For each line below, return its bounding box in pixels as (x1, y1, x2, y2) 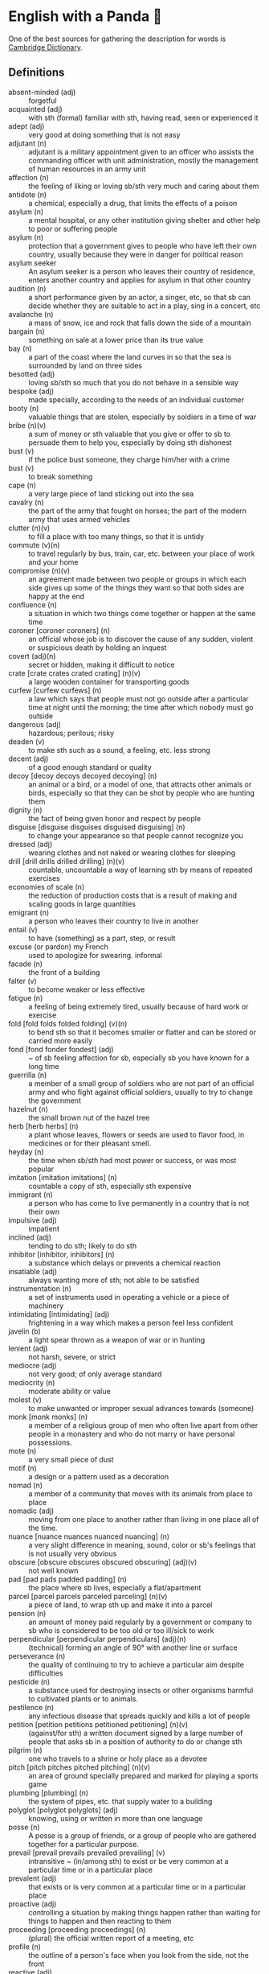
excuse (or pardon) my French (8, 941, 108, 952)
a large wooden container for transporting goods (28, 677, 190, 686)
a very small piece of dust (28, 1454, 114, 1464)
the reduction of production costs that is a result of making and (28, 890, 238, 900)
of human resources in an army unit (28, 164, 146, 174)
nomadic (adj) (8, 1506, 55, 1515)
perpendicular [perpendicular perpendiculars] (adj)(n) (8, 1634, 186, 1643)
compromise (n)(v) (8, 565, 71, 575)
